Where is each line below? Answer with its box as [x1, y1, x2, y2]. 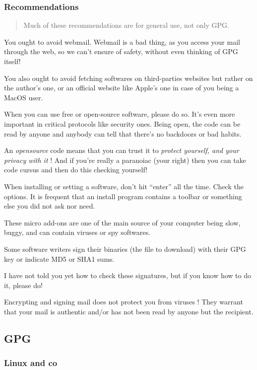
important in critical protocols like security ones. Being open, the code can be [4, 118, 241, 129]
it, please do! [4, 280, 43, 290]
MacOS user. [4, 92, 43, 102]
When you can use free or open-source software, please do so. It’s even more [4, 109, 235, 119]
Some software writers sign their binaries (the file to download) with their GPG [4, 243, 246, 254]
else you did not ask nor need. [4, 201, 95, 211]
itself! [4, 56, 21, 66]
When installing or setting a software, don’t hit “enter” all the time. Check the [4, 181, 244, 191]
